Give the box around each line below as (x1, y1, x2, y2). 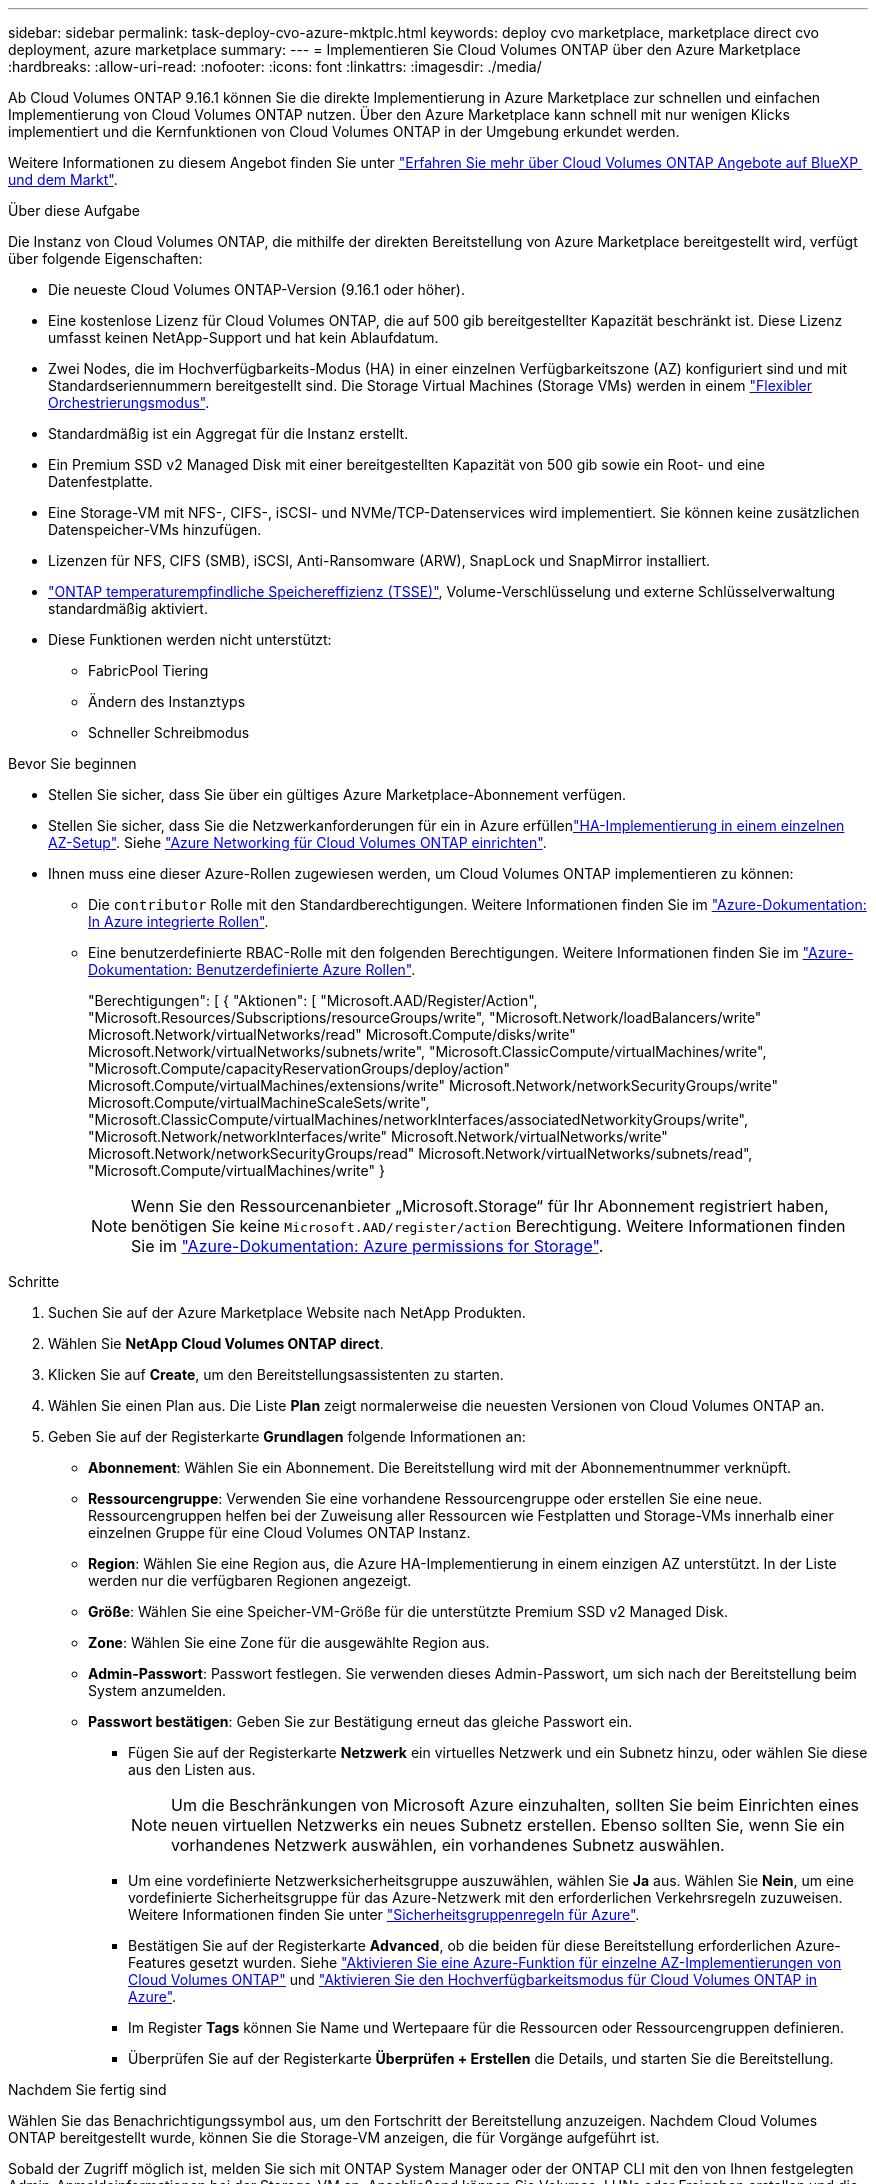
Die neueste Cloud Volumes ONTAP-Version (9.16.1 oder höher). (48, 281, 465, 298)
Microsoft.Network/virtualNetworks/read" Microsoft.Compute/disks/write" (88, 1026, 576, 1043)
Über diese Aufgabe (8, 202, 140, 219)
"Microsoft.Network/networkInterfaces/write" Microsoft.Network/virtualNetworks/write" (88, 1128, 668, 1145)
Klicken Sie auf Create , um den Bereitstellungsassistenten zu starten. (48, 1366, 504, 1383)
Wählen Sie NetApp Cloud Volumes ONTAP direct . (48, 1335, 384, 1352)
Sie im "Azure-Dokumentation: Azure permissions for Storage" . (131, 1236, 604, 1256)
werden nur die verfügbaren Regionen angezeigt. (88, 1572, 412, 1589)
